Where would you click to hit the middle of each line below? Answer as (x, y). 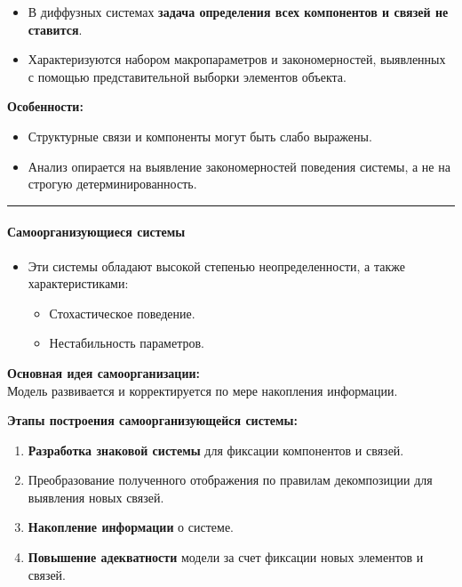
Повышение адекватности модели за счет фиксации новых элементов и (226, 557)
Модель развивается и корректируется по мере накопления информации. (203, 390)
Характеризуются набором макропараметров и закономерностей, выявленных (237, 59)
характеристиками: (78, 283)
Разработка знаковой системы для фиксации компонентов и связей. (216, 450)
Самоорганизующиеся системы (96, 232)
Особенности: (45, 106)
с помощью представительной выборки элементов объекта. (187, 76)
